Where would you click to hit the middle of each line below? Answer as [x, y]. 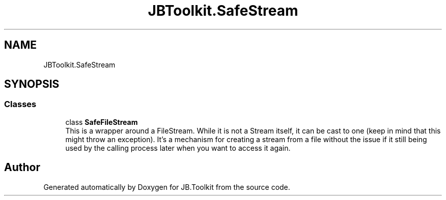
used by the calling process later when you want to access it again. [178, 148]
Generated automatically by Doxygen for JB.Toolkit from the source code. [167, 187]
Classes [20, 104]
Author [22, 168]
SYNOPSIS [32, 84]
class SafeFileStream [102, 122]
